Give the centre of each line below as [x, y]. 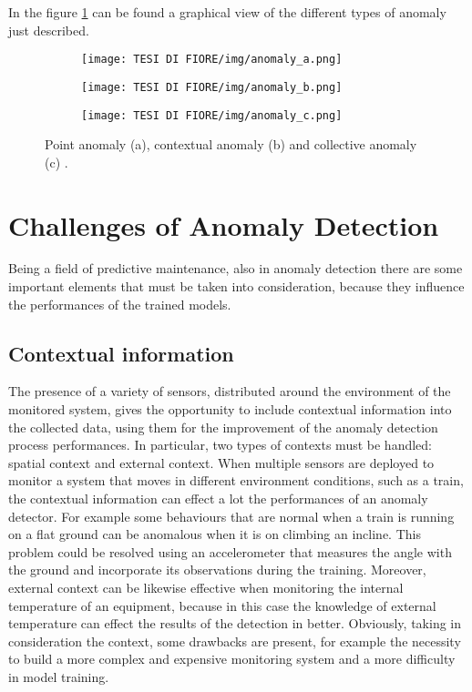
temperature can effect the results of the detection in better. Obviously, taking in [235, 623]
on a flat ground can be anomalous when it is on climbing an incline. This [215, 534]
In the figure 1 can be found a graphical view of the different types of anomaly [227, 12]
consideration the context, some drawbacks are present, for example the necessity [235, 641]
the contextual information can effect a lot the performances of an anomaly [218, 499]
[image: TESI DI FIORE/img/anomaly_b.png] [212, 87]
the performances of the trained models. [120, 304]
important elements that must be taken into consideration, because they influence [236, 286]
